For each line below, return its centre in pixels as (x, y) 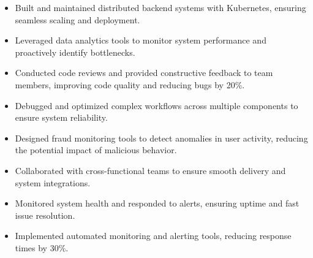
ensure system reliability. (61, 117)
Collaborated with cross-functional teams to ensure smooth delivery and (150, 170)
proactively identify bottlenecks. (75, 52)
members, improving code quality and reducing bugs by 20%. (130, 84)
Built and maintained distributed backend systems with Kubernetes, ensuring (160, 7)
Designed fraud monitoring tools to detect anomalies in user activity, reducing (161, 138)
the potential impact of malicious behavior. (96, 150)
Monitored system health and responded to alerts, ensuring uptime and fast (157, 203)
